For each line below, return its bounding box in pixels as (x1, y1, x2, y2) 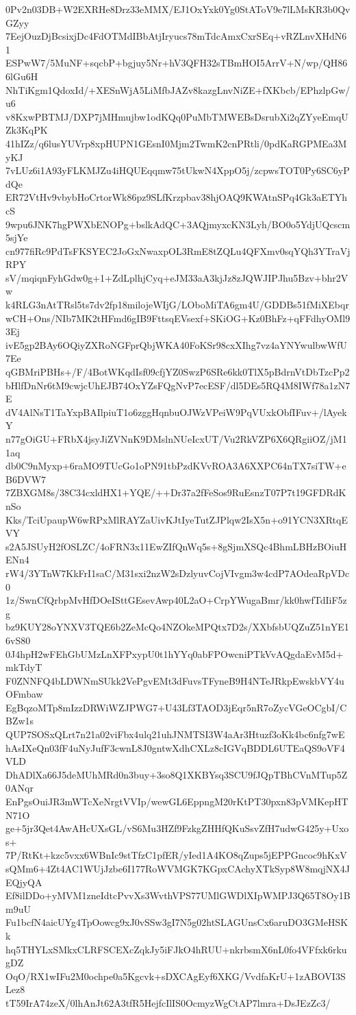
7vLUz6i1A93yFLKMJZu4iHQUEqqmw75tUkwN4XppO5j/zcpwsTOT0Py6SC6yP (5, 163, 350, 178)
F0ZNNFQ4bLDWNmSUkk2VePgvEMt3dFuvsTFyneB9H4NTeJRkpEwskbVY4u (5, 673, 344, 687)
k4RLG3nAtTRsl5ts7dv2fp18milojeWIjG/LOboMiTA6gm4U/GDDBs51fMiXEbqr (5, 297, 349, 312)
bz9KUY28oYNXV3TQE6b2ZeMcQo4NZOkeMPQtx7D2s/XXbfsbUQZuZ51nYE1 (5, 620, 349, 634)
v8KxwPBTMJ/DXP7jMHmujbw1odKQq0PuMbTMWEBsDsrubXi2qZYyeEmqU (5, 109, 348, 123)
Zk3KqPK (5, 123, 48, 137)
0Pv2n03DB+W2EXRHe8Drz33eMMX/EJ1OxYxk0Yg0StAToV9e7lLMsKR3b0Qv (5, 2, 351, 16)
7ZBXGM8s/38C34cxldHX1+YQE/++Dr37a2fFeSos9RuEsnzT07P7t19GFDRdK (5, 485, 346, 500)
